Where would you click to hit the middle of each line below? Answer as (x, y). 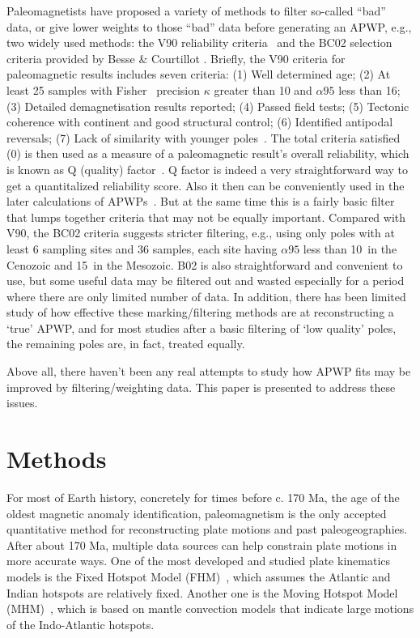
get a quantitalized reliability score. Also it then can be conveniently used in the (206, 185)
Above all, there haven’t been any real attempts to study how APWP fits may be (209, 371)
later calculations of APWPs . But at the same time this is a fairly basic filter (201, 201)
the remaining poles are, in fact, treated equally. (126, 344)
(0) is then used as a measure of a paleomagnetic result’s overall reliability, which (208, 153)
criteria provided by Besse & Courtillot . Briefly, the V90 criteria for (176, 58)
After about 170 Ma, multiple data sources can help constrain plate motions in (202, 544)
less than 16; (369, 89)
